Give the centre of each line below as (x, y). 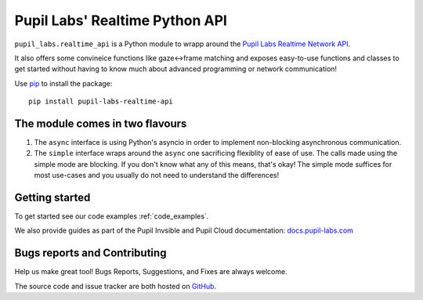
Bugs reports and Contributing (90, 253)
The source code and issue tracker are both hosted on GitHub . (116, 286)
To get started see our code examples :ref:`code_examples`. (112, 216)
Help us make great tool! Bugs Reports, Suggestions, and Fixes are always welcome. (151, 272)
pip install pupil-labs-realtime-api (101, 101)
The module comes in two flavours (101, 123)
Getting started (52, 197)
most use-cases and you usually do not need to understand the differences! (157, 175)
